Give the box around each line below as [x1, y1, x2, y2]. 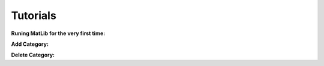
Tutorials [11, 9, 56, 22]
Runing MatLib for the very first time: [11, 30, 106, 37]
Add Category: [11, 40, 49, 48]
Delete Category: [11, 51, 55, 59]
